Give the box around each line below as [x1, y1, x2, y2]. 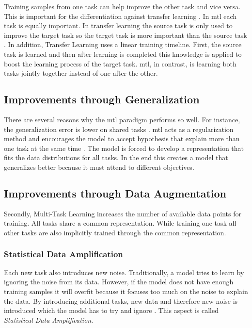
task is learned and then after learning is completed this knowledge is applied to [4, 49, 242, 59]
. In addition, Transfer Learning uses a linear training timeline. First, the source [4, 39, 242, 49]
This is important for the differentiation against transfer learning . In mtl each [4, 11, 237, 21]
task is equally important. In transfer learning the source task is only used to [4, 20, 233, 31]
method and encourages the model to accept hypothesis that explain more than [4, 133, 240, 144]
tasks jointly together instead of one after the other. [4, 68, 158, 78]
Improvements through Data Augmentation [4, 185, 227, 200]
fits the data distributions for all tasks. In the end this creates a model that [4, 152, 228, 163]
